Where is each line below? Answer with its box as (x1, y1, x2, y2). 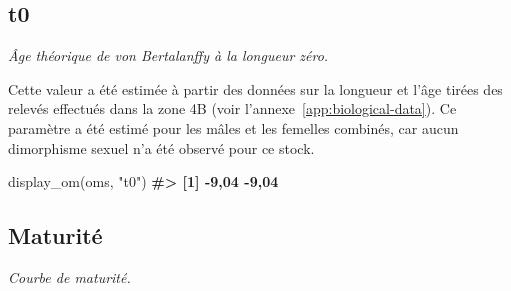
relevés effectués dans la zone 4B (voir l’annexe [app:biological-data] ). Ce (8, 98, 457, 119)
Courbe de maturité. (8, 266, 131, 287)
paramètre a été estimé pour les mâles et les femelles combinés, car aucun (8, 117, 459, 138)
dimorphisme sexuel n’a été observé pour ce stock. (8, 137, 315, 158)
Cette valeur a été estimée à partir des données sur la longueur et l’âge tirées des (8, 78, 503, 99)
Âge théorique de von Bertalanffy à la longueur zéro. (8, 45, 329, 66)
